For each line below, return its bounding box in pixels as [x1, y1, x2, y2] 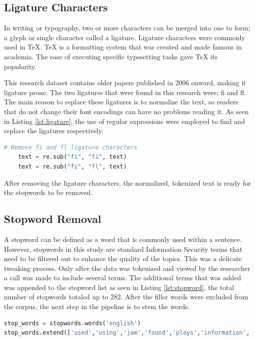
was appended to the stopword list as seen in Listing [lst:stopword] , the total [4, 282, 234, 292]
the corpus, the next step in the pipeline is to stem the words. [4, 301, 190, 312]
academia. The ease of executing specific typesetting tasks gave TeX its [4, 51, 218, 61]
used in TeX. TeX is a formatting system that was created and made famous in [4, 42, 242, 52]
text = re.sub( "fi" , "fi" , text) [18, 153, 127, 161]
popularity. [4, 61, 37, 71]
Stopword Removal [4, 211, 102, 226]
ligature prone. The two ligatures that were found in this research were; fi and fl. [4, 87, 246, 97]
